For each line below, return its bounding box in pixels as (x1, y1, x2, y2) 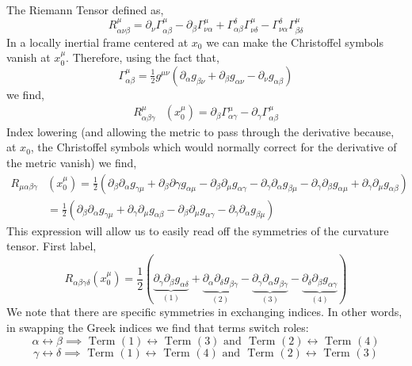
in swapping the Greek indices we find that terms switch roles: (6, 318, 309, 335)
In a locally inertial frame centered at (6, 33, 189, 50)
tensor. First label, (6, 238, 97, 254)
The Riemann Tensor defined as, (6, 2, 164, 17)
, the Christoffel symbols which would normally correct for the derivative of (30, 139, 397, 155)
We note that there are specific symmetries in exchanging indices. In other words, (6, 303, 402, 320)
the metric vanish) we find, (6, 154, 137, 170)
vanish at (6, 49, 51, 66)
